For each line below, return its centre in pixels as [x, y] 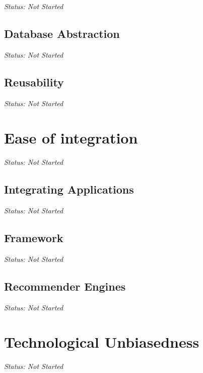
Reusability [34, 82]
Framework [34, 238]
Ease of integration [71, 138]
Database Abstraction [62, 33]
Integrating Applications [69, 189]
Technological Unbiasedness [102, 342]
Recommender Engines [65, 286]
